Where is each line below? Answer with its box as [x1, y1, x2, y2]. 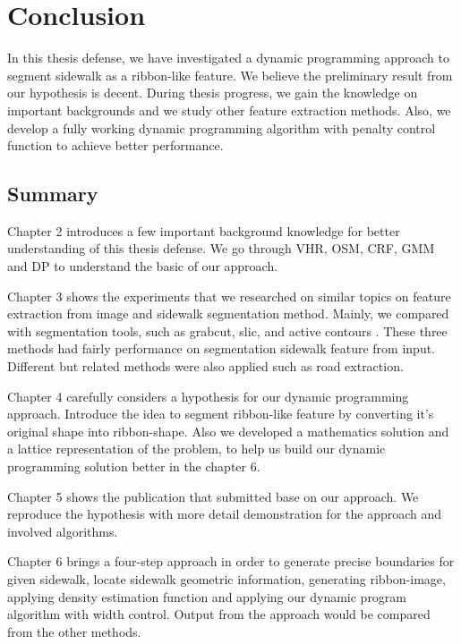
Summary [7, 180, 98, 208]
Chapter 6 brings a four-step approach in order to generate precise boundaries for [7, 552, 455, 571]
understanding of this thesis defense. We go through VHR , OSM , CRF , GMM [7, 239, 435, 258]
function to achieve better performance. [7, 136, 224, 155]
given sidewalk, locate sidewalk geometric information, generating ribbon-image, [7, 569, 446, 588]
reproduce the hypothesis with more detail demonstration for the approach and [7, 504, 442, 523]
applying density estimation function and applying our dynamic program [7, 587, 407, 606]
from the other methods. [7, 622, 141, 640]
